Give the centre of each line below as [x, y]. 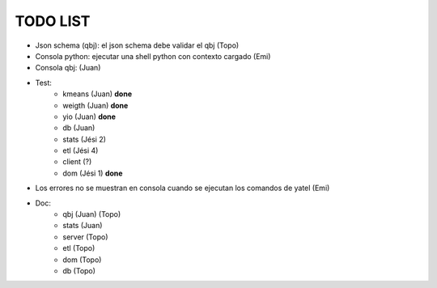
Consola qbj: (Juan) [68, 68]
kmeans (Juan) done [98, 94]
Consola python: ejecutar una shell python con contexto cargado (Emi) [153, 56]
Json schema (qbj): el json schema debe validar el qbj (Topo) [137, 45]
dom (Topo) [82, 260]
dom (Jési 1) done [93, 173]
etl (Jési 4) [81, 150]
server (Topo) [85, 237]
